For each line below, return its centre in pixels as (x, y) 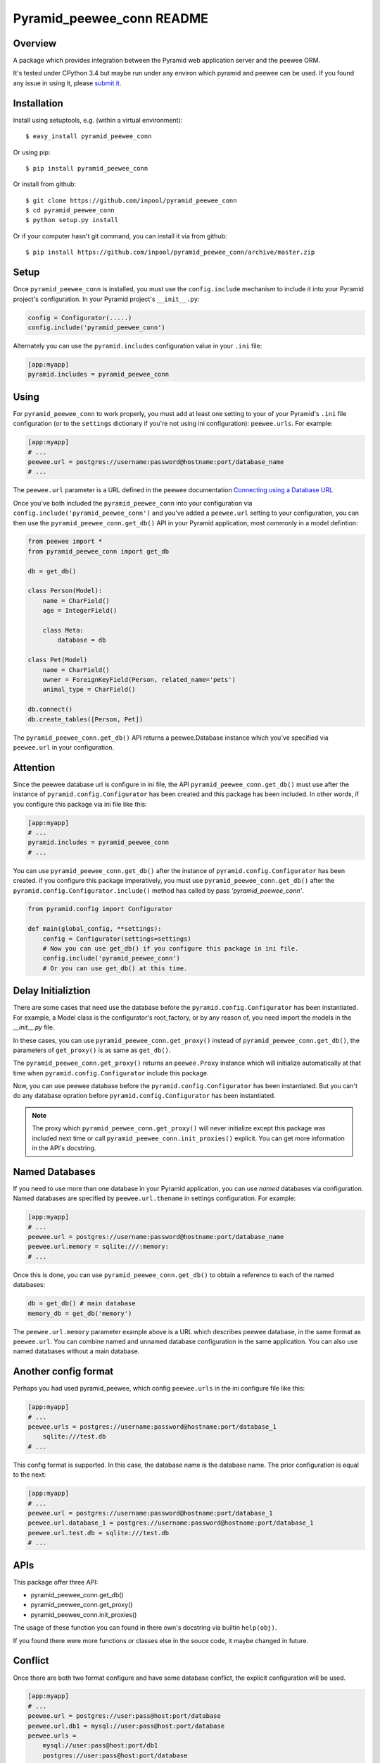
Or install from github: (45, 184)
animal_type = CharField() (89, 690)
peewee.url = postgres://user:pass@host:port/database (124, 1716)
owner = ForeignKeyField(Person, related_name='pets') (139, 679)
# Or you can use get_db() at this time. (115, 968)
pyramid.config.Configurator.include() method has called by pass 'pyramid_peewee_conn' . (158, 890)
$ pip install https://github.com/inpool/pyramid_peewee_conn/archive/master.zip (170, 252)
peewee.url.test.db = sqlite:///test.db (98, 1533)
